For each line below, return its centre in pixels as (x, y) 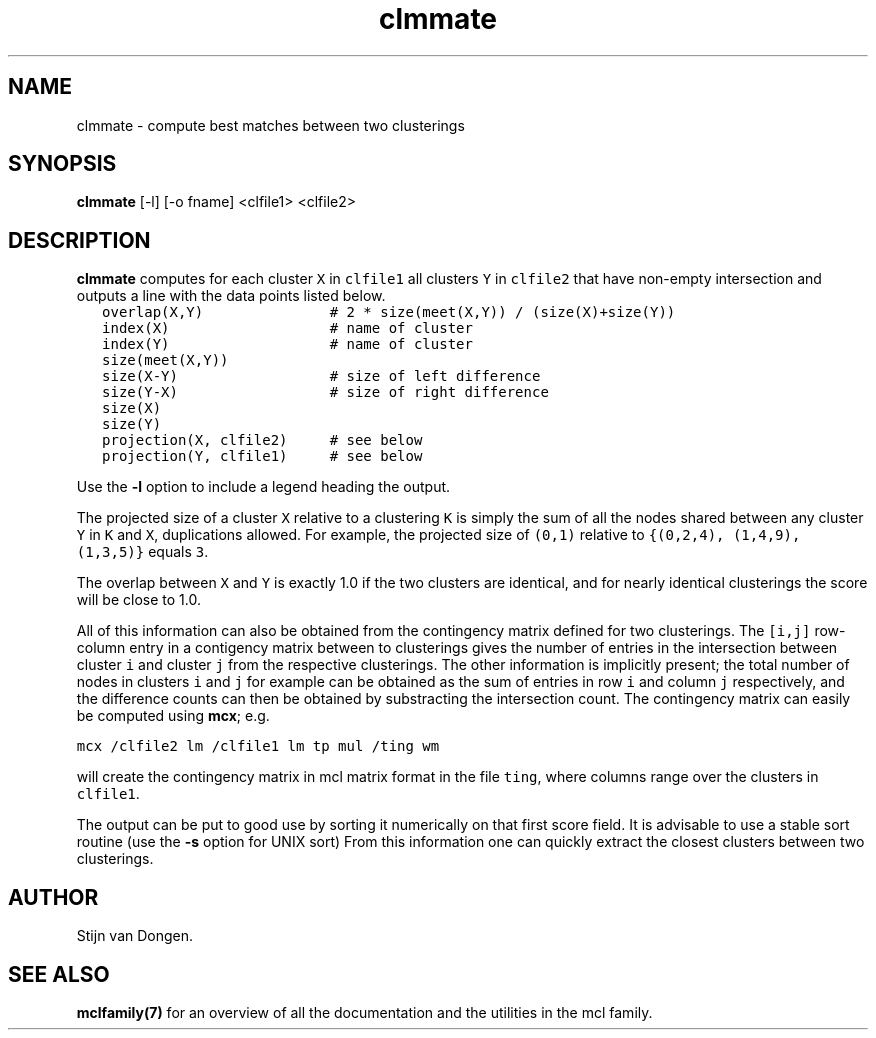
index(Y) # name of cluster (287, 344)
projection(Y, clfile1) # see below (262, 456)
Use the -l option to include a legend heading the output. (263, 487)
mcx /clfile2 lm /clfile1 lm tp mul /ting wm (258, 746)
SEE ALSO (59, 974)
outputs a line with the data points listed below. (231, 296)
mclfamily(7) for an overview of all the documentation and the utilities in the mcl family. (364, 1012)
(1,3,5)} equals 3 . (142, 552)
